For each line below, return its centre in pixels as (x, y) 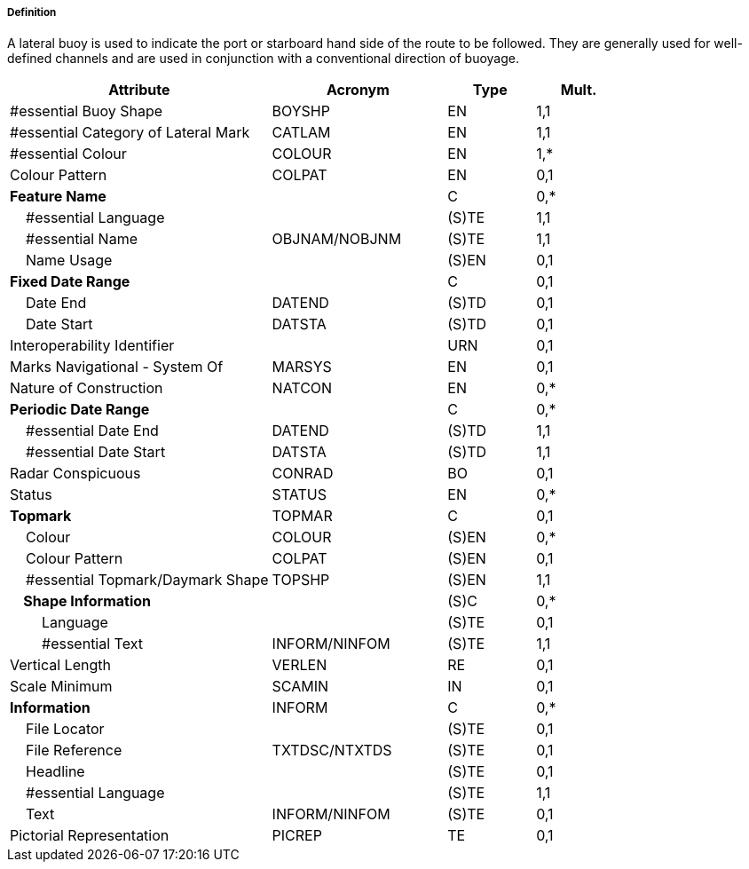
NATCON (302, 388)
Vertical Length (60, 665)
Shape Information (87, 601)
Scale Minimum (61, 687)
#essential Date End (92, 431)
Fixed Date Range (70, 282)
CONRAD (303, 474)
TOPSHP (301, 580)
